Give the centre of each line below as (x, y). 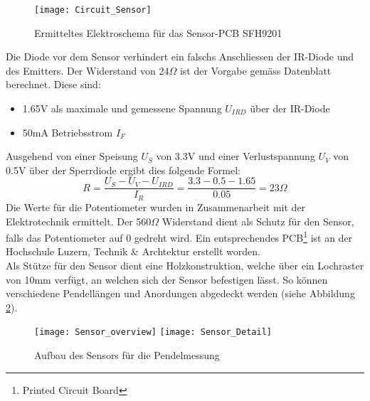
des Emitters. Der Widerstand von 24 (88, 70)
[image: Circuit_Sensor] (93, 10)
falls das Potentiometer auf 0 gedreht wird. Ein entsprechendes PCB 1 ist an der (179, 236)
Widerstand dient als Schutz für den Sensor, (258, 221)
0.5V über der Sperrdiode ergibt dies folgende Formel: (123, 170)
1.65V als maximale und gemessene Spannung (122, 108)
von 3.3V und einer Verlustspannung (236, 156)
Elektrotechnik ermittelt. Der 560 (79, 221)
